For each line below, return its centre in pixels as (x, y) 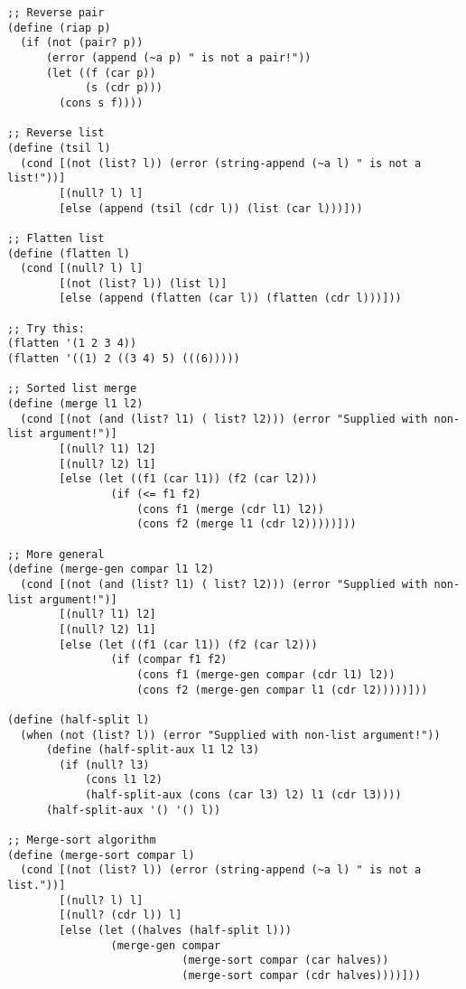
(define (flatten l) (69, 253)
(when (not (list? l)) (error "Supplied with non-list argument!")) (230, 735)
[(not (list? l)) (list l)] (143, 283)
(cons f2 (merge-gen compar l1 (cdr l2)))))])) (282, 690)
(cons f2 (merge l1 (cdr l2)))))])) (247, 524)
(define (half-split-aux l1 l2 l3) (153, 750)
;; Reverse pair (56, 13)
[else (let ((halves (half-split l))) (175, 931)
